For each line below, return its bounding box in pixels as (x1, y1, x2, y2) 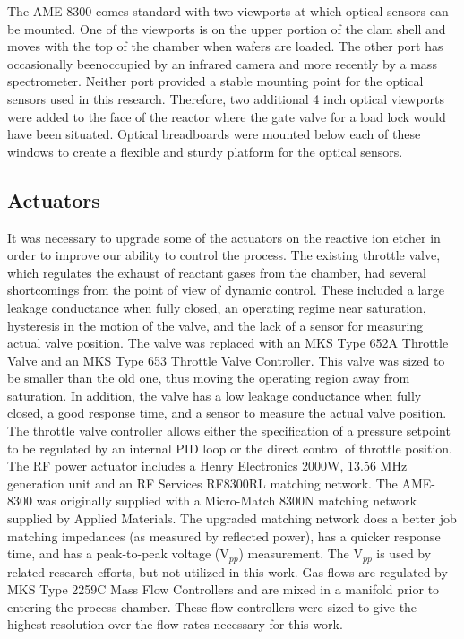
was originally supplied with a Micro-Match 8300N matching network (36, 491, 417, 510)
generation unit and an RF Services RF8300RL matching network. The (7, 473, 398, 492)
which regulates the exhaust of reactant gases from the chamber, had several (7, 263, 426, 281)
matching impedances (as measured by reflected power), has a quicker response (7, 526, 441, 545)
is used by (376, 544, 432, 563)
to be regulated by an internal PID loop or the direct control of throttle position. (7, 438, 452, 457)
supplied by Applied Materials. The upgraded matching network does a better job (7, 509, 457, 528)
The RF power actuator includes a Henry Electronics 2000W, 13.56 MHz (7, 456, 408, 475)
